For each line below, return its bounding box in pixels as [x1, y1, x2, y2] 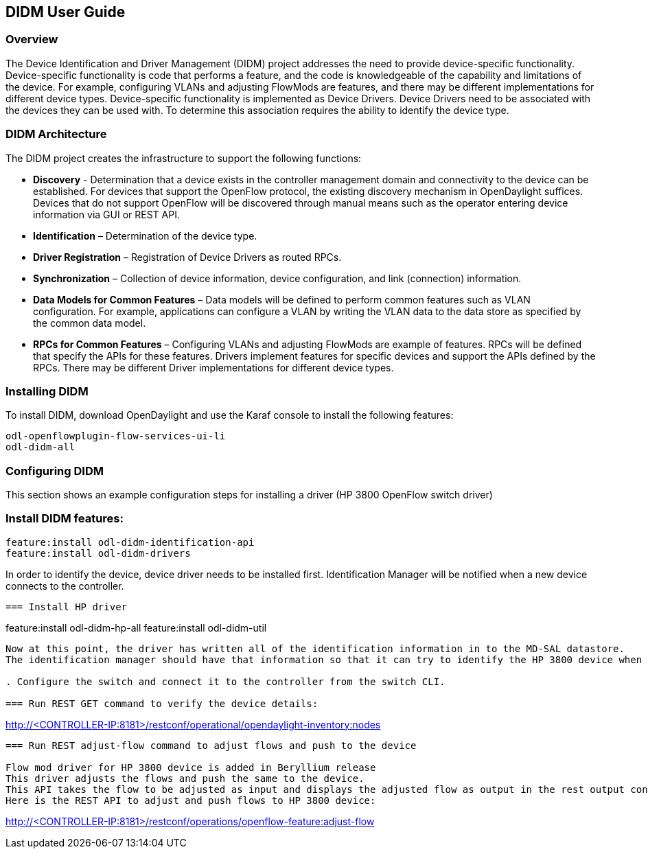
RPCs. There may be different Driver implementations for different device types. [33, 361, 394, 373]
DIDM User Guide [5, 3, 126, 21]
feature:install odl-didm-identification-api [5, 536, 255, 548]
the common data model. [33, 316, 146, 329]
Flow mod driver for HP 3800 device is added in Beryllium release [5, 761, 376, 773]
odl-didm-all [5, 441, 76, 453]
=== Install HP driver [5, 601, 128, 612]
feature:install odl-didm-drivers [5, 547, 191, 559]
